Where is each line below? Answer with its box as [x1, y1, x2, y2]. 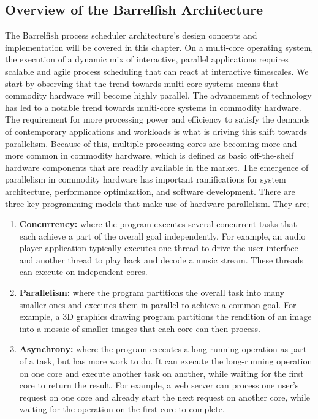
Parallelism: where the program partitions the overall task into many [19, 286, 285, 299]
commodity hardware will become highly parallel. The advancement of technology [5, 89, 312, 102]
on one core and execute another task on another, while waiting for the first [19, 366, 304, 379]
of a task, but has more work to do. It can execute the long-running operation [19, 355, 312, 368]
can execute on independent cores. [19, 265, 148, 278]
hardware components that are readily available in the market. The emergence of [5, 160, 309, 173]
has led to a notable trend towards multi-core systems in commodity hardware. [5, 100, 301, 113]
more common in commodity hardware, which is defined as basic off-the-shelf [5, 149, 294, 162]
